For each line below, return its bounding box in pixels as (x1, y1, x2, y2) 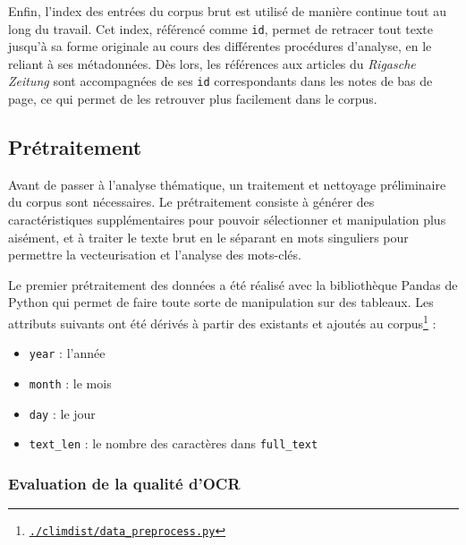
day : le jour (29, 404, 96, 422)
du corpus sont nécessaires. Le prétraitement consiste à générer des (8, 192, 375, 211)
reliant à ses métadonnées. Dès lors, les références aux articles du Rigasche (8, 54, 416, 72)
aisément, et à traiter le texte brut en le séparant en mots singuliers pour (8, 227, 409, 246)
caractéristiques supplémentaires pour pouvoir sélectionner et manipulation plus (8, 210, 446, 229)
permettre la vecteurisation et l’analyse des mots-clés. (8, 245, 301, 264)
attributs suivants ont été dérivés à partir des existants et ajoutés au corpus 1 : (8, 311, 436, 332)
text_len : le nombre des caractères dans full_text (29, 434, 318, 453)
